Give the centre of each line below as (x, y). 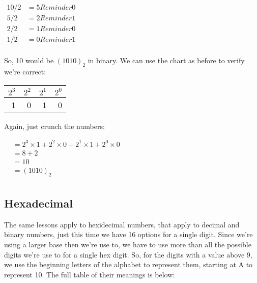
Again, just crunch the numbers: (54, 126)
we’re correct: (25, 71)
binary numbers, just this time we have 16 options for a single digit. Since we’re (128, 234)
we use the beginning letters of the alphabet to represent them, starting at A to (128, 264)
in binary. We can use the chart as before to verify (166, 60)
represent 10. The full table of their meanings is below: (90, 274)
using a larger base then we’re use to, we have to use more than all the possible (128, 244)
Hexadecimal (38, 203)
